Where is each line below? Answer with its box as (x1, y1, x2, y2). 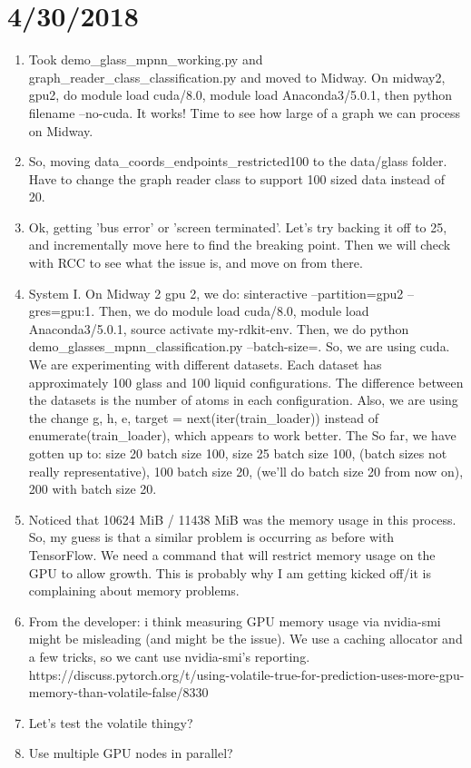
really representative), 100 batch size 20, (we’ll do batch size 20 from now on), (28, 461, 464, 480)
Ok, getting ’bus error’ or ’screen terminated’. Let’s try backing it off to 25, (28, 217, 447, 236)
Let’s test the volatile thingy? (28, 713, 193, 732)
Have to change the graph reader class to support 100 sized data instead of (28, 169, 446, 188)
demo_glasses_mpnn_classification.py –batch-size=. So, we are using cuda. (28, 337, 450, 356)
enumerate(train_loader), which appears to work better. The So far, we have (28, 426, 456, 445)
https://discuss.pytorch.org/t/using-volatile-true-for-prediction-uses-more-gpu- (28, 665, 465, 684)
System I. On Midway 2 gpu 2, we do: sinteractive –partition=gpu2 (28, 283, 404, 302)
